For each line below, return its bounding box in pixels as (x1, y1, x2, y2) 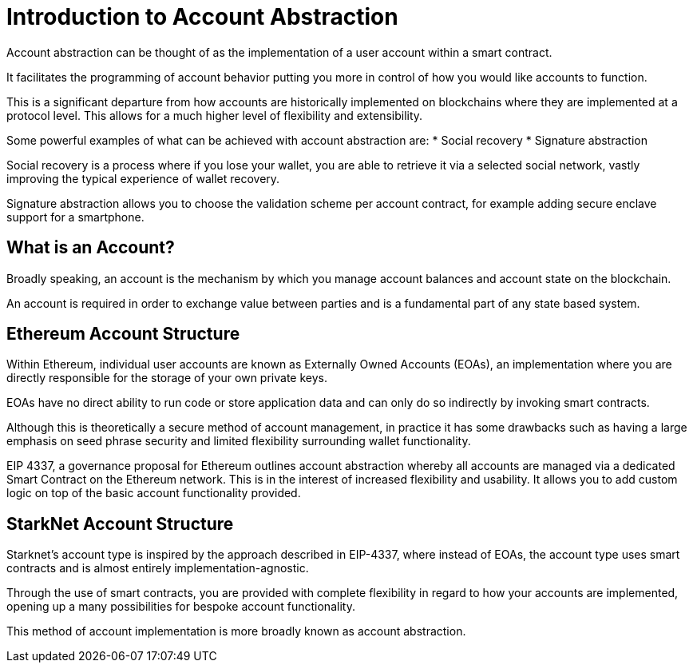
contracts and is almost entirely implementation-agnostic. (6, 561, 309, 575)
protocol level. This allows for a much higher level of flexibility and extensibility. (6, 108, 423, 122)
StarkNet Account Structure (6, 513, 234, 534)
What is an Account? (6, 237, 175, 258)
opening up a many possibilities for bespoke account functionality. (6, 599, 355, 614)
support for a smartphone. (6, 209, 145, 224)
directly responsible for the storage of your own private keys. (6, 371, 327, 385)
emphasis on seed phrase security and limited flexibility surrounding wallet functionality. (6, 434, 471, 448)
